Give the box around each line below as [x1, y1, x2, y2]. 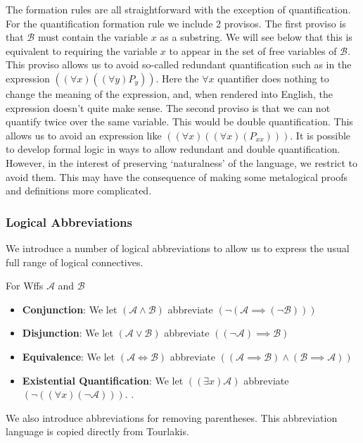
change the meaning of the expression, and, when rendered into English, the [6, 86, 333, 101]
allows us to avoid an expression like [6, 127, 162, 142]
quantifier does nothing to [217, 70, 329, 85]
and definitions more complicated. [6, 183, 152, 198]
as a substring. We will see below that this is [160, 30, 352, 44]
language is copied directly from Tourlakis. [6, 424, 189, 439]
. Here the [155, 70, 199, 85]
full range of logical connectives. [6, 254, 144, 269]
